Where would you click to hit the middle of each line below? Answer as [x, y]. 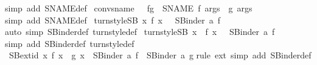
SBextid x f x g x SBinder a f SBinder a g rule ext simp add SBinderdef [160, 55]
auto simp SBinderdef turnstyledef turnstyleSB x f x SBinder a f [140, 32]
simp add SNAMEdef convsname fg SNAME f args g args [129, 8]
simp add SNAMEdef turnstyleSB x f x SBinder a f [113, 20]
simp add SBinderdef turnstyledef [70, 43]
